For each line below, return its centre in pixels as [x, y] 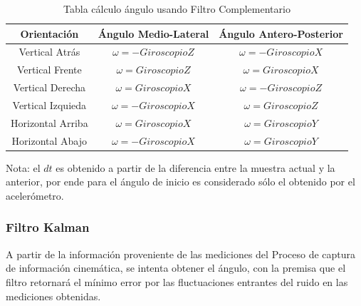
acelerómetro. [35, 195]
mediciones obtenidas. [53, 296]
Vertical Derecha [49, 87]
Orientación [49, 33]
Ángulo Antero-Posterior [281, 33]
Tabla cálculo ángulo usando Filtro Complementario [177, 9]
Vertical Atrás [49, 52]
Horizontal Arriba [49, 122]
